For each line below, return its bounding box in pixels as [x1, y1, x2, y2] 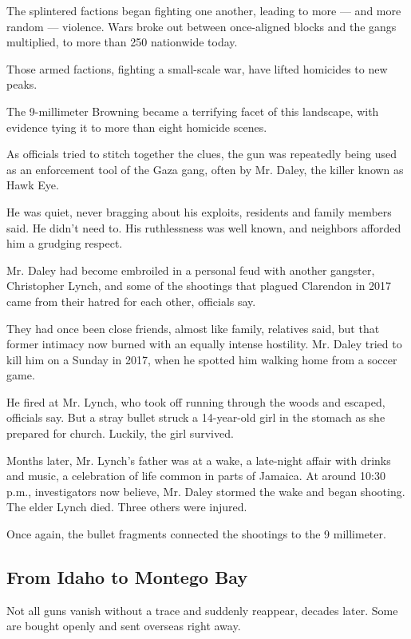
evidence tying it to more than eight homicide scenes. [6, 118, 267, 135]
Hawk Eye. [6, 177, 59, 193]
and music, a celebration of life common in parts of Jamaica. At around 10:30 [6, 467, 385, 484]
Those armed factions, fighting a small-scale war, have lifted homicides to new [6, 60, 388, 77]
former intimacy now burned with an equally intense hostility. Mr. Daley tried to [6, 335, 402, 352]
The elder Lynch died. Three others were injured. [6, 498, 247, 515]
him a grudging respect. [6, 235, 123, 252]
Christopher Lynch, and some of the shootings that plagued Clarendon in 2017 [6, 277, 392, 294]
